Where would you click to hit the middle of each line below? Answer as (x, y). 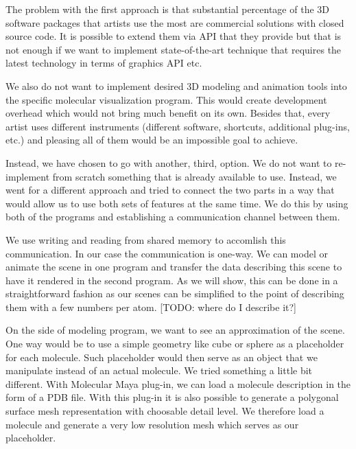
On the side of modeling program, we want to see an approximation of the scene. (175, 330)
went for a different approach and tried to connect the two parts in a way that (170, 190)
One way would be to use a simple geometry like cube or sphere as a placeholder (175, 344)
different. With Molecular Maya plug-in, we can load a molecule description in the (178, 383)
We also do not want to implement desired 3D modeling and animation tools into (176, 85)
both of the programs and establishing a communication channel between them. (173, 217)
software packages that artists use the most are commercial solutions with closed (175, 22)
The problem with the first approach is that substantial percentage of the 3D (167, 9)
